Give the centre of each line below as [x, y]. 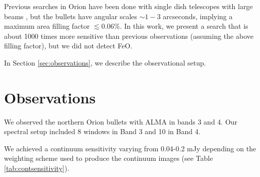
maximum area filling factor [47, 26]
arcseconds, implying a [198, 16]
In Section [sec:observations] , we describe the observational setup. [105, 62]
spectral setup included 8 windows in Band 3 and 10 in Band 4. [102, 131]
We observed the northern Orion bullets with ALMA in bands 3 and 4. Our [121, 121]
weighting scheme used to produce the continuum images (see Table [109, 158]
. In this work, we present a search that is [184, 26]
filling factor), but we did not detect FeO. [68, 46]
